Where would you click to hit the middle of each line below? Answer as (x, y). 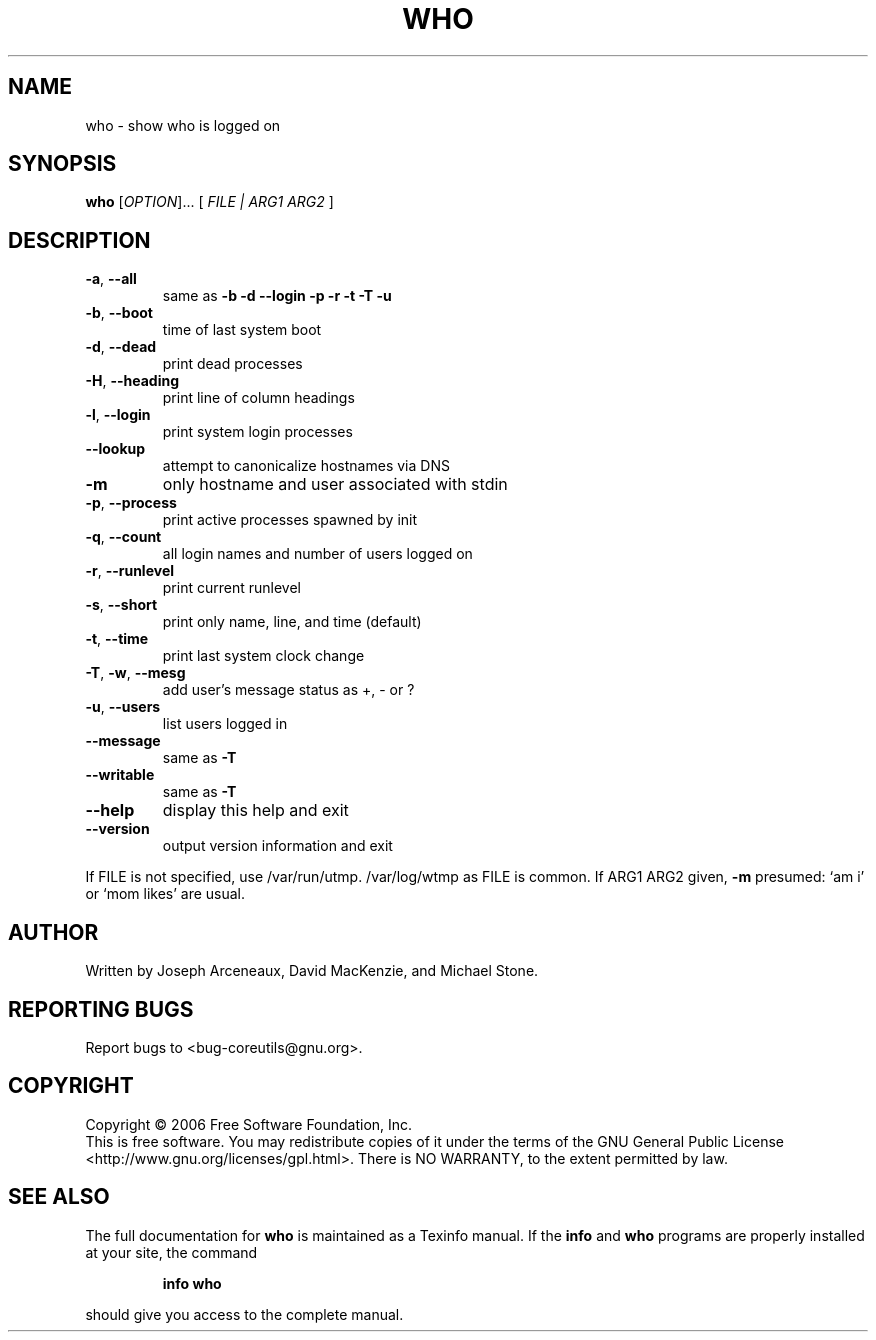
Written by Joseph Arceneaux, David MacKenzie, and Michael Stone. (312, 971)
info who (192, 1283)
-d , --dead (121, 347)
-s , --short (121, 605)
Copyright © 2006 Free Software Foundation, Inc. (249, 1124)
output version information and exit (277, 846)
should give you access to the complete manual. (244, 1314)
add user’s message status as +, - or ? (288, 690)
